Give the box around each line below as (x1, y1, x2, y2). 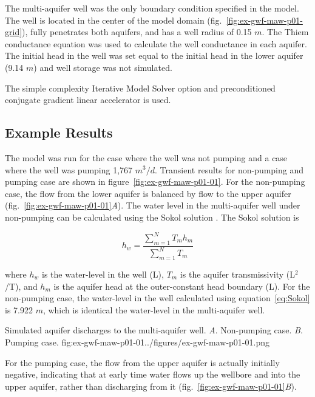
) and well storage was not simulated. (33, 61, 172, 73)
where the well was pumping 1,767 (5, 163, 133, 176)
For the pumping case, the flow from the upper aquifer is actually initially (5, 356, 280, 369)
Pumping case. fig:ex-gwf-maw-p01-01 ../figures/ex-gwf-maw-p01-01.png (5, 335, 269, 348)
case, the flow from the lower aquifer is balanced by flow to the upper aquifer (5, 187, 291, 199)
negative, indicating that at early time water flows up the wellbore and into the (5, 368, 300, 381)
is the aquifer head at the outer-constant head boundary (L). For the (53, 279, 310, 292)
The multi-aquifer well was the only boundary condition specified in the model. (5, 2, 299, 14)
